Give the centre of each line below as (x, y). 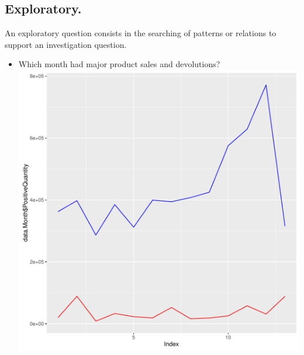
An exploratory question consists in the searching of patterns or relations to (141, 33)
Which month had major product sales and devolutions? (119, 64)
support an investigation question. (66, 44)
